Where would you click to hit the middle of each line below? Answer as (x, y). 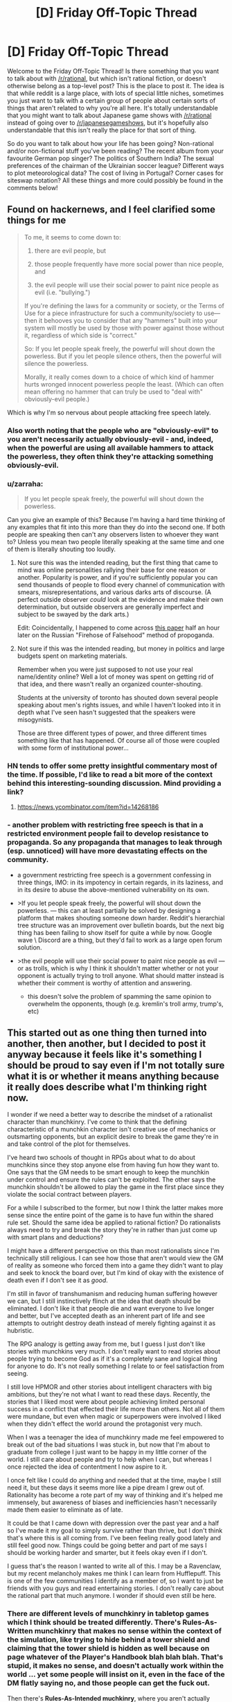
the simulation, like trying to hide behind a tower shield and (108, 1640)
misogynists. (35, 719)
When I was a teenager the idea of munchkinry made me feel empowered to (116, 1438)
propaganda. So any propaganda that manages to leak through (115, 843)
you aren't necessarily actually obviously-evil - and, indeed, (110, 439)
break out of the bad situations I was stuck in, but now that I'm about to (109, 1444)
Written (20, 1631)
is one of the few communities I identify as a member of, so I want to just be (115, 1581)
